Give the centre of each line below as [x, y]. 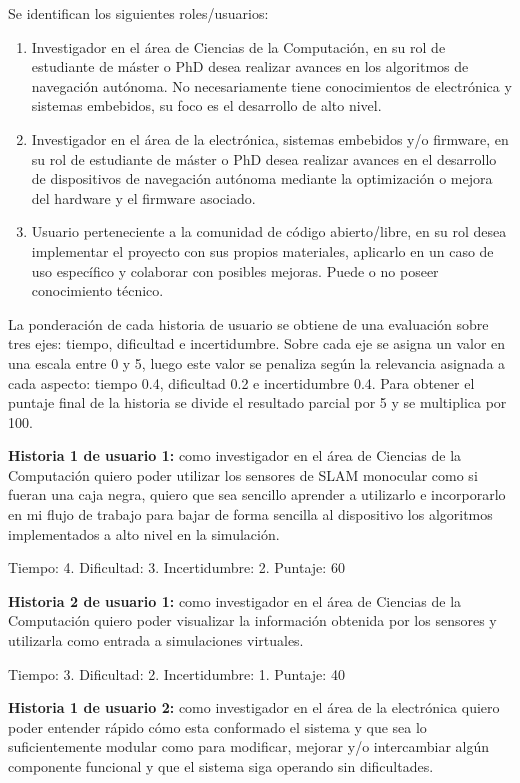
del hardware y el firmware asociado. [143, 197]
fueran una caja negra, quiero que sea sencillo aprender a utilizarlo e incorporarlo [257, 494]
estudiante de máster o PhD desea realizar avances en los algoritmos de [250, 66]
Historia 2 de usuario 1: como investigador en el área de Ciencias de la [235, 600]
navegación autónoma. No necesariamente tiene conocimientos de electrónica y [271, 85]
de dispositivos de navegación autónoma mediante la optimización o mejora [262, 178]
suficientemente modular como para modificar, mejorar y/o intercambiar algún [249, 746]
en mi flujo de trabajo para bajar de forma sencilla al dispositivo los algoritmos [250, 514]
